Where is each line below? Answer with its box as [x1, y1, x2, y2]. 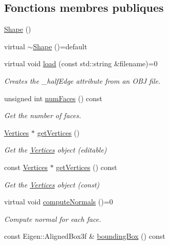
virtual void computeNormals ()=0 [4, 196, 113, 207]
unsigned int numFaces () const [4, 92, 102, 103]
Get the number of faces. [4, 110, 81, 121]
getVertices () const [56, 161, 117, 172]
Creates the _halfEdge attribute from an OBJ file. [4, 75, 161, 86]
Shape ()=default [33, 41, 88, 51]
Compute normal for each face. [4, 213, 101, 224]
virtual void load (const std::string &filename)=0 [4, 58, 158, 69]
